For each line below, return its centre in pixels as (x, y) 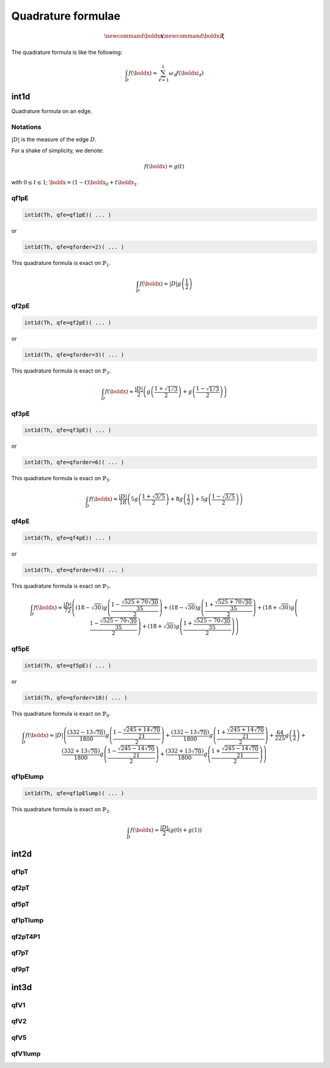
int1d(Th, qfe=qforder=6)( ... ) (74, 462)
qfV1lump (26, 1054)
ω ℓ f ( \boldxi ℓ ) (186, 73)
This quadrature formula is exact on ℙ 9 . (61, 714)
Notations (26, 127)
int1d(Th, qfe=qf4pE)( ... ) (68, 538)
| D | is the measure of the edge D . (54, 139)
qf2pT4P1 (26, 936)
